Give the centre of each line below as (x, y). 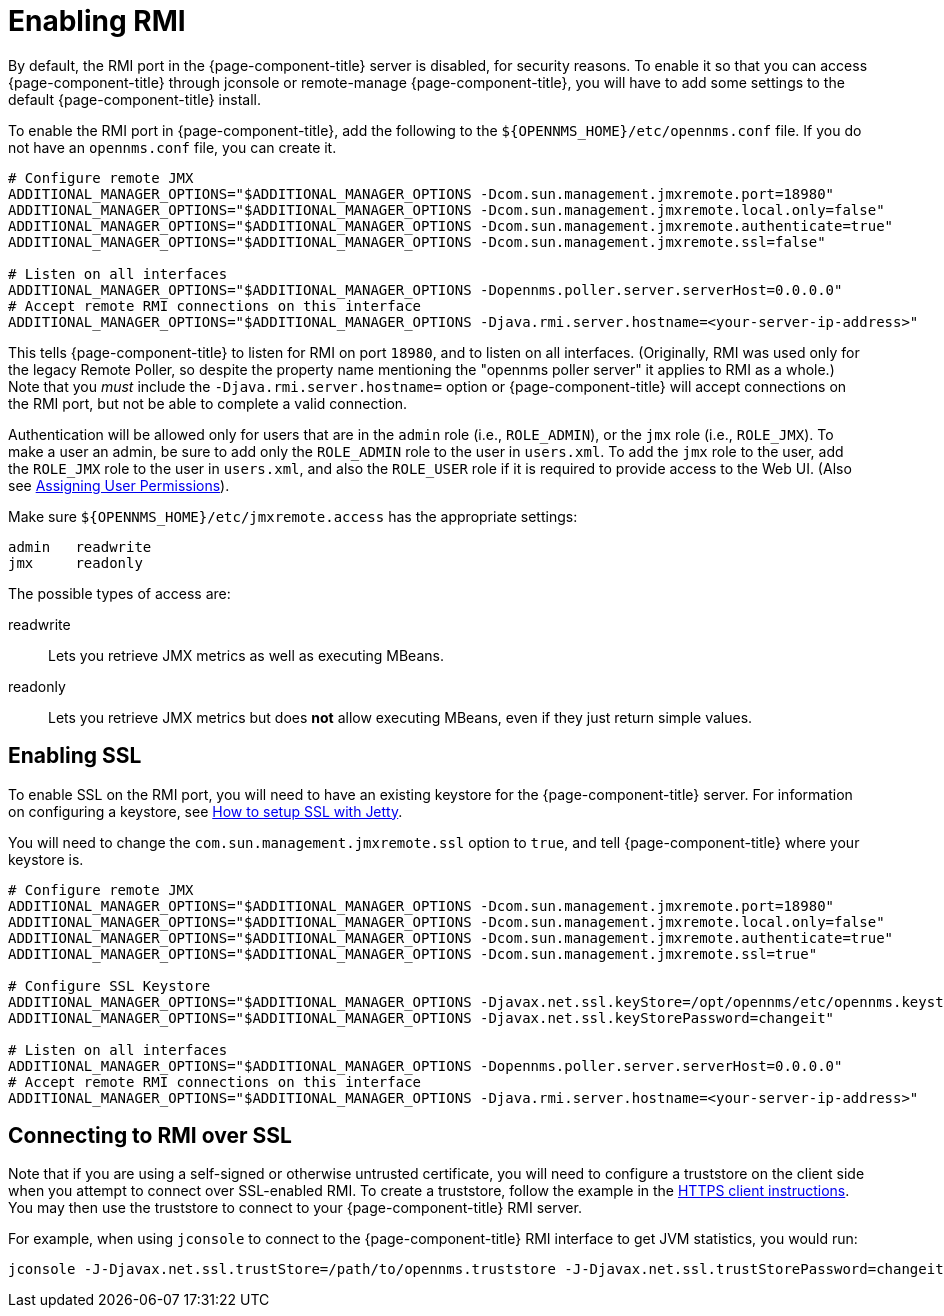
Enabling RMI (97, 21)
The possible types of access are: (119, 593)
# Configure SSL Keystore (109, 985)
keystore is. (46, 859)
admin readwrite (80, 546)
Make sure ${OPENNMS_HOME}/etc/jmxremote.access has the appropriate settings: (293, 516)
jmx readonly (75, 562)
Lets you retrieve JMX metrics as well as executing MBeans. (246, 655)
